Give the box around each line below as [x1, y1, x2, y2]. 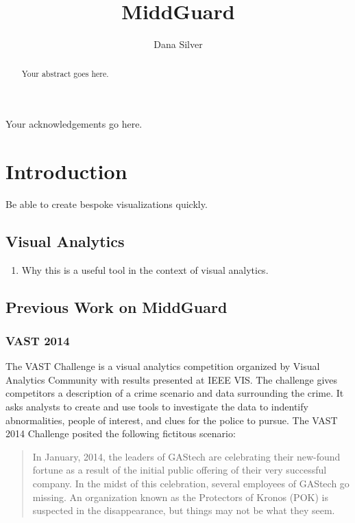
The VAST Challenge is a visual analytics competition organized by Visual [5, 359, 320, 373]
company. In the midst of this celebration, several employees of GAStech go [32, 476, 350, 491]
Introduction [5, 156, 127, 185]
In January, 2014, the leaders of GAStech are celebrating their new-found [32, 449, 341, 463]
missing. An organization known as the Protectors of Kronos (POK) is [32, 489, 328, 504]
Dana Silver [154, 37, 203, 51]
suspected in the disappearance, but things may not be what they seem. [32, 503, 335, 518]
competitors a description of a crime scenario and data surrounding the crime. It [5, 386, 344, 400]
